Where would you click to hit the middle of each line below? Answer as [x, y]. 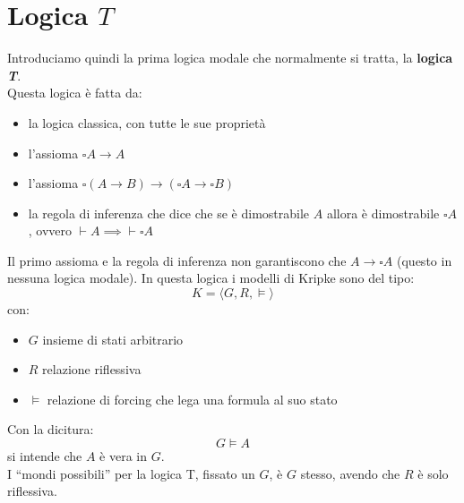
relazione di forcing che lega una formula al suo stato [192, 399]
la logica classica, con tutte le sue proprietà [147, 122]
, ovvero [50, 230]
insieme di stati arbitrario [113, 339]
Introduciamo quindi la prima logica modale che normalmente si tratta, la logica [230, 58]
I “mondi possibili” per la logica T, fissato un [131, 473]
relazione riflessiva [92, 369]
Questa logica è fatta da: [75, 93]
